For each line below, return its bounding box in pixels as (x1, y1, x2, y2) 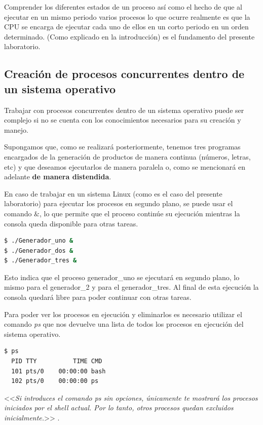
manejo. (4, 124, 28, 135)
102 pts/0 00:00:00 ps (11, 377, 99, 385)
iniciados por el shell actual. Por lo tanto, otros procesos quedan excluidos (4, 402, 234, 413)
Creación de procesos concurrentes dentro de (4, 66, 245, 82)
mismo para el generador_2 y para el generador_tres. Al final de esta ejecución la (4, 282, 259, 292)
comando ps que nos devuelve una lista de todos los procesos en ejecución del (4, 319, 244, 329)
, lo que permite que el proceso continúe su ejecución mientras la (40, 208, 240, 218)
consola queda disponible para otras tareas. (4, 218, 138, 228)
